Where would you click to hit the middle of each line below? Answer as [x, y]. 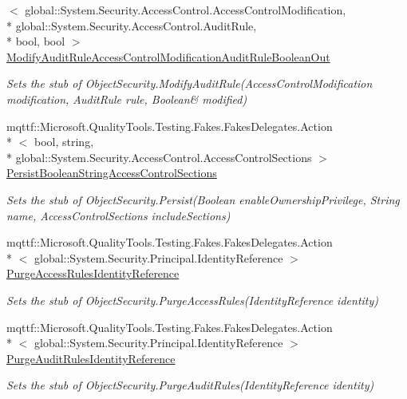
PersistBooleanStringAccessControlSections [112, 173]
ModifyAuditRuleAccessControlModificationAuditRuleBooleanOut [168, 56]
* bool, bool [36, 41]
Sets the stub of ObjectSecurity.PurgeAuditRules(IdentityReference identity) [190, 385]
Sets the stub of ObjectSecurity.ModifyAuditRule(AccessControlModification [190, 83]
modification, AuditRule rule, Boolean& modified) [127, 99]
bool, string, [64, 142]
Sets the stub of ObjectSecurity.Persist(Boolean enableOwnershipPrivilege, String [203, 199]
